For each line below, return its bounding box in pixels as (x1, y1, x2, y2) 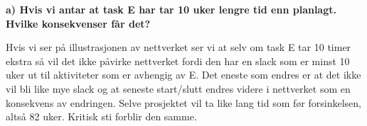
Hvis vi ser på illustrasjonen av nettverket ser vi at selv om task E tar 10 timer (6, 40, 351, 55)
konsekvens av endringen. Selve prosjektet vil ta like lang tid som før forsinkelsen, (6, 95, 361, 110)
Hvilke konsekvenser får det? (6, 16, 151, 30)
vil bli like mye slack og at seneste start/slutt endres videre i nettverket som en (6, 81, 351, 96)
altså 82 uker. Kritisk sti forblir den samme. (6, 109, 197, 124)
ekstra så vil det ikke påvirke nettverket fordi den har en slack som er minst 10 (6, 53, 350, 68)
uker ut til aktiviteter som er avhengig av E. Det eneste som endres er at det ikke (6, 67, 361, 82)
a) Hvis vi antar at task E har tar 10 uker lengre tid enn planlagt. (6, 2, 336, 16)
